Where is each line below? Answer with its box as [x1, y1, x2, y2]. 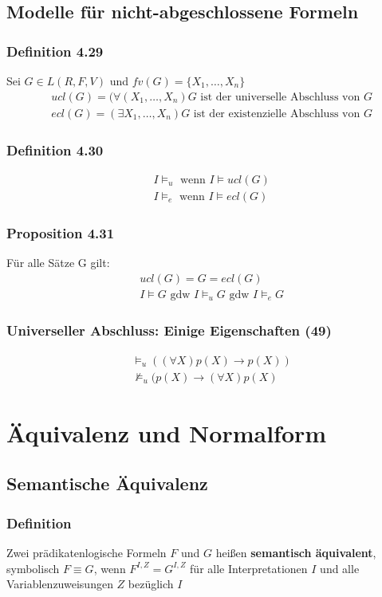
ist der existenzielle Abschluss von [193, 108, 360, 120]
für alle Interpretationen [190, 560, 308, 576]
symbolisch [6, 560, 60, 576]
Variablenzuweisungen [6, 575, 113, 592]
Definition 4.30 [6, 139, 104, 159]
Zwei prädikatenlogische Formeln [6, 544, 167, 560]
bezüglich [128, 575, 174, 592]
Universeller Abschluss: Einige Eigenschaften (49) [6, 320, 332, 340]
